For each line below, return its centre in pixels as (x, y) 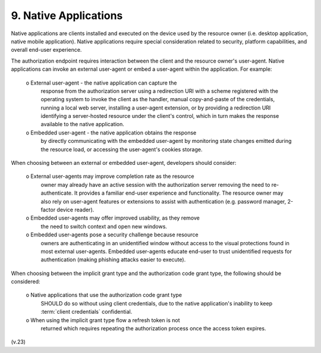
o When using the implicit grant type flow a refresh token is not (103, 320)
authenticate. (57, 193)
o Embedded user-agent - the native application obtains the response (111, 132)
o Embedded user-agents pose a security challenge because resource (112, 235)
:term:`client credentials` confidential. (86, 312)
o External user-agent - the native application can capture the (101, 83)
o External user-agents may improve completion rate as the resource (110, 176)
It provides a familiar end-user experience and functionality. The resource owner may (179, 193)
